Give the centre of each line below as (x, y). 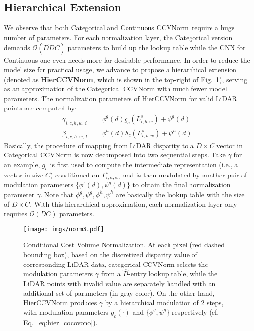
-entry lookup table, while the (173, 274)
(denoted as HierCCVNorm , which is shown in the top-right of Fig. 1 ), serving (126, 79)
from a (111, 274)
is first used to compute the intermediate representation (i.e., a (144, 164)
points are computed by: (40, 108)
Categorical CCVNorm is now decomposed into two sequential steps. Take (115, 155)
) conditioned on (75, 174)
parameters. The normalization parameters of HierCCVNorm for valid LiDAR (121, 98)
